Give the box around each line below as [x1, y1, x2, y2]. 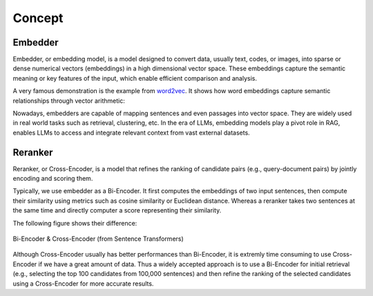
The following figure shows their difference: [12, 219, 137, 227]
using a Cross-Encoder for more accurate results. [12, 279, 154, 288]
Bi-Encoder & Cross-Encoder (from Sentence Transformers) [12, 235, 184, 243]
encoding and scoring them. [12, 175, 93, 183]
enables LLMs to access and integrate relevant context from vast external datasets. [12, 128, 250, 137]
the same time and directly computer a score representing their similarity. [12, 206, 222, 215]
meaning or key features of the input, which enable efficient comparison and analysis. [12, 74, 257, 82]
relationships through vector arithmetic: [12, 97, 126, 105]
